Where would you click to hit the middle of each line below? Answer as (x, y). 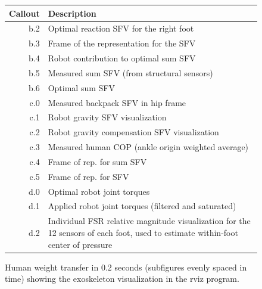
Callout (24, 13)
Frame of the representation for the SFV (122, 43)
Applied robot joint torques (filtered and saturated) (142, 206)
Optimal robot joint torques (99, 191)
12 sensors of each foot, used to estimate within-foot (143, 232)
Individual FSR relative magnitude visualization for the (149, 221)
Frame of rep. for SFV (88, 176)
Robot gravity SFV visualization (107, 117)
